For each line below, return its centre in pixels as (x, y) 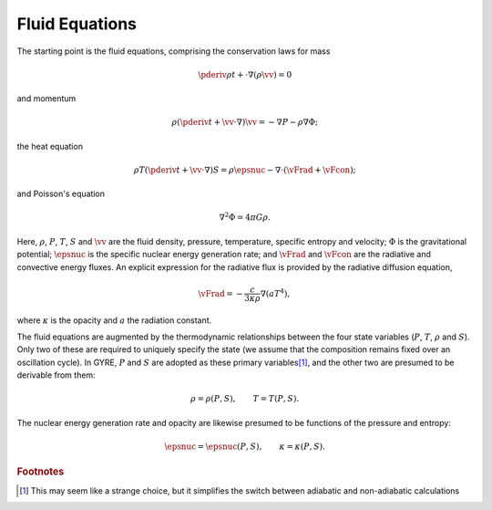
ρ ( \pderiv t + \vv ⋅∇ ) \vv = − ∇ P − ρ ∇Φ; (245, 122)
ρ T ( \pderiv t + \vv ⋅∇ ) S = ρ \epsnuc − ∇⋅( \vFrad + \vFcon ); (245, 170)
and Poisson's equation (61, 194)
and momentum (46, 99)
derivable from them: (56, 375)
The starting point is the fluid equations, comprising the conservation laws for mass (174, 51)
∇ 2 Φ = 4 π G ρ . (245, 217)
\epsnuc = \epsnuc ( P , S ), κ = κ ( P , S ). (245, 446)
